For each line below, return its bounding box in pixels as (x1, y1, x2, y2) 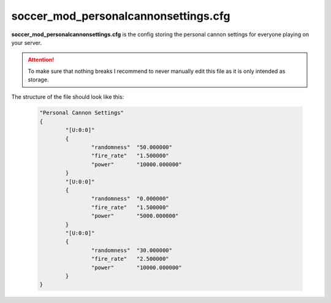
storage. (28, 76, 49, 83)
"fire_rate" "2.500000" (91, 255, 169, 263)
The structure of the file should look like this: (11, 93, 124, 101)
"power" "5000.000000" (91, 212, 179, 220)
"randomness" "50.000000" (91, 144, 173, 151)
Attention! (28, 56, 55, 64)
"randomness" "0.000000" (91, 195, 169, 202)
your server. (11, 39, 42, 46)
